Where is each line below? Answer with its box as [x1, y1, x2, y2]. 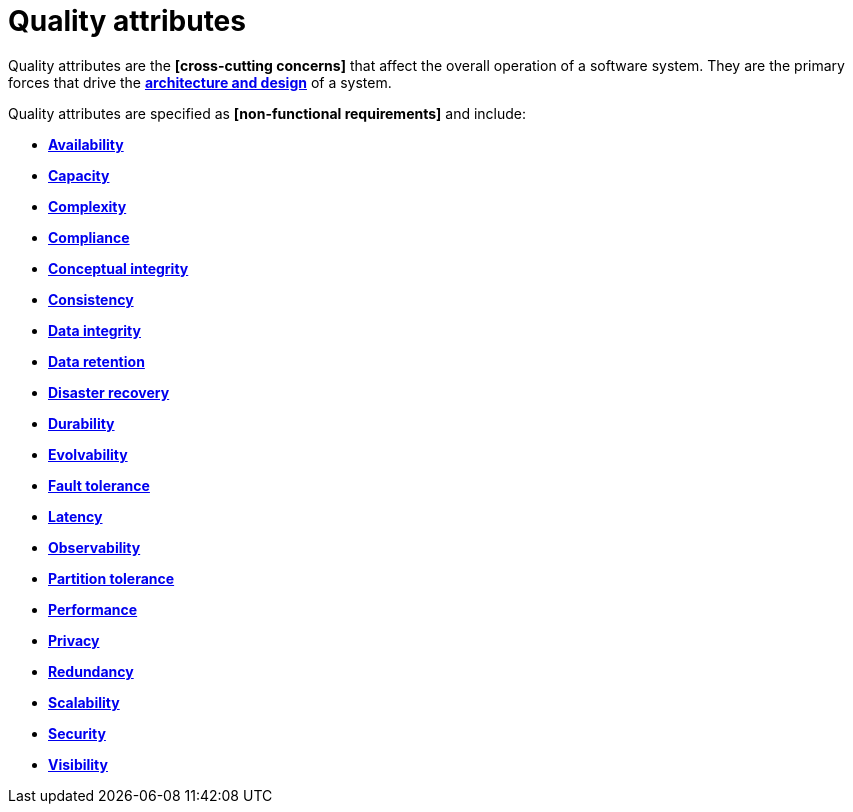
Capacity [48, 166, 110, 184]
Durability [48, 414, 115, 432]
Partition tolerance [48, 569, 175, 587]
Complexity [48, 197, 127, 215]
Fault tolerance [48, 476, 150, 494]
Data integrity [48, 321, 141, 339]
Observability [48, 538, 141, 556]
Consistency [48, 290, 134, 308]
